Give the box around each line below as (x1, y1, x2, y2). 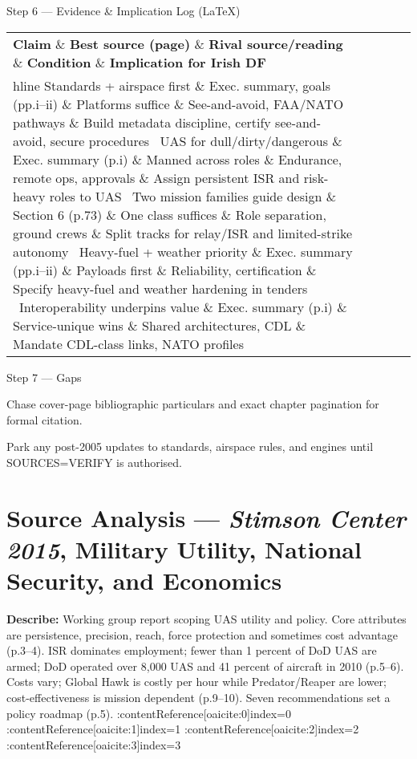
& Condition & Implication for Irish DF (13, 52, 266, 71)
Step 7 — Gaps (6, 368, 82, 385)
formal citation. (6, 411, 83, 428)
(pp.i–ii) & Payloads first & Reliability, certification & (13, 260, 317, 279)
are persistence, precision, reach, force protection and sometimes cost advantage (6, 626, 398, 643)
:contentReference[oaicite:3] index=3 (6, 736, 181, 753)
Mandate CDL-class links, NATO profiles (13, 334, 244, 353)
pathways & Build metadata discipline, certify (13, 112, 271, 132)
